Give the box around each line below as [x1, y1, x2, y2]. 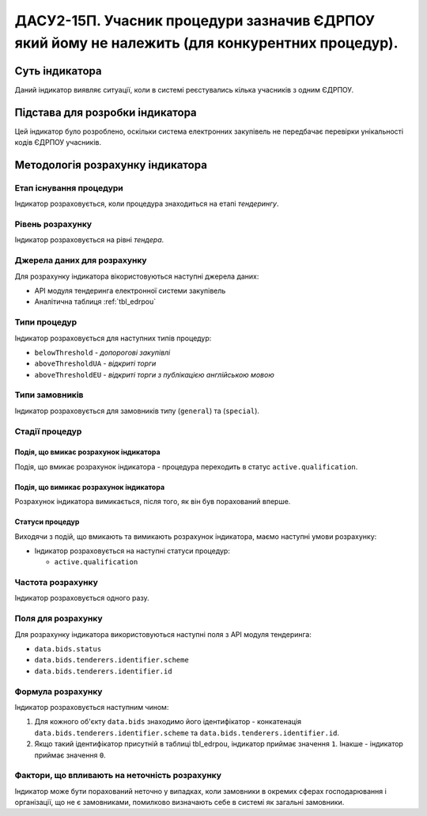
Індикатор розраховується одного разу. [14, 594, 149, 603]
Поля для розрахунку [14, 613, 103, 624]
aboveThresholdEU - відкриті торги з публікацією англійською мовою [34, 370, 274, 379]
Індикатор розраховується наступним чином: [14, 702, 169, 712]
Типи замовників [14, 389, 84, 400]
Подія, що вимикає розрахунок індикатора [14, 482, 165, 491]
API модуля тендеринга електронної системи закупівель [34, 286, 226, 295]
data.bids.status [34, 645, 102, 654]
